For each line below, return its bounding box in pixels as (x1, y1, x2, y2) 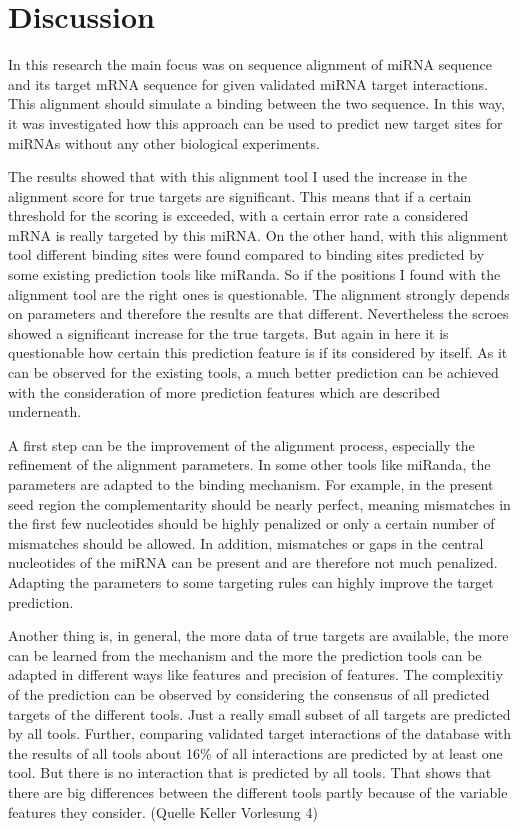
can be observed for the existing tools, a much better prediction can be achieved (8, 362, 499, 383)
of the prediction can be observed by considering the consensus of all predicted (8, 683, 490, 704)
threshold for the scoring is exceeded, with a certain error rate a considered (8, 205, 469, 226)
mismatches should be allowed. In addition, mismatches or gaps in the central (8, 532, 484, 553)
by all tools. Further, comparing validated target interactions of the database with (8, 723, 512, 744)
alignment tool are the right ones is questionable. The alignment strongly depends (8, 283, 510, 304)
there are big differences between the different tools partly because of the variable (8, 781, 508, 802)
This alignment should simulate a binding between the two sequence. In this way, (8, 93, 505, 114)
